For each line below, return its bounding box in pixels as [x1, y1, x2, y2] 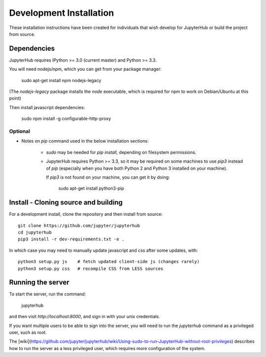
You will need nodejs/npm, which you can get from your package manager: [9, 66, 162, 72]
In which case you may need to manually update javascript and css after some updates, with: [9, 247, 198, 253]
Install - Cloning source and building [9, 198, 123, 207]
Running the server [9, 278, 69, 287]
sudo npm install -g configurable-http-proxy [21, 116, 111, 121]
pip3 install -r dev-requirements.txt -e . [18, 237, 125, 242]
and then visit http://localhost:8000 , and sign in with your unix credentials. [9, 314, 160, 320]
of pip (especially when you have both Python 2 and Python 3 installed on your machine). [46, 165, 228, 171]
